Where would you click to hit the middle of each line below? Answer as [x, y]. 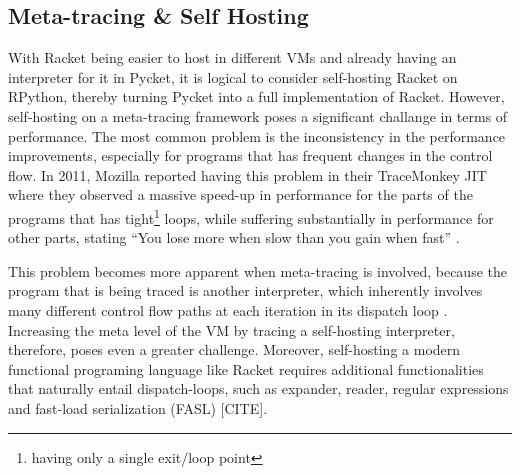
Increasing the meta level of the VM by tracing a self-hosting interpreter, [231, 329]
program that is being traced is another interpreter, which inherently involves [245, 290]
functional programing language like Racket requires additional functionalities [246, 368]
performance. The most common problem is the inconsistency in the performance [257, 135]
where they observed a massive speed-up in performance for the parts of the [240, 194]
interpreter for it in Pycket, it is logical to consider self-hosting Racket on [233, 76]
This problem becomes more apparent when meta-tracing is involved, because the [257, 270]
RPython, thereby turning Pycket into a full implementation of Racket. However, [256, 96]
